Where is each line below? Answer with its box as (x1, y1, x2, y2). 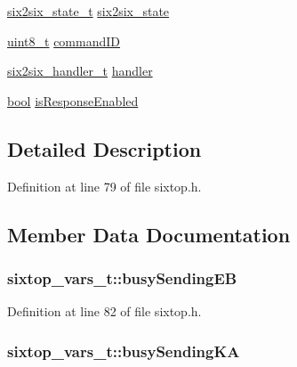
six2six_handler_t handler (7, 61, 153, 80)
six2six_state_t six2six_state (7, 2, 170, 20)
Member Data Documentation (7, 220, 291, 248)
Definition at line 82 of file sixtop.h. (7, 302, 202, 321)
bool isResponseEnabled (7, 91, 139, 110)
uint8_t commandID (7, 31, 120, 50)
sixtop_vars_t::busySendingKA (7, 339, 240, 362)
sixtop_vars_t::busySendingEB (7, 266, 237, 289)
